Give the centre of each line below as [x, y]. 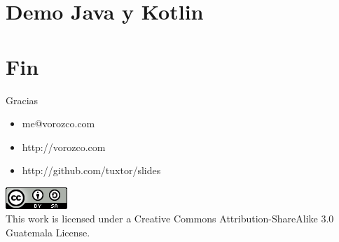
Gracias [22, 100]
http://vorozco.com [64, 147]
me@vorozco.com [58, 123]
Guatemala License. [48, 233]
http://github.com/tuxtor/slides [91, 170]
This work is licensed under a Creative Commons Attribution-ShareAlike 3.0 [170, 219]
